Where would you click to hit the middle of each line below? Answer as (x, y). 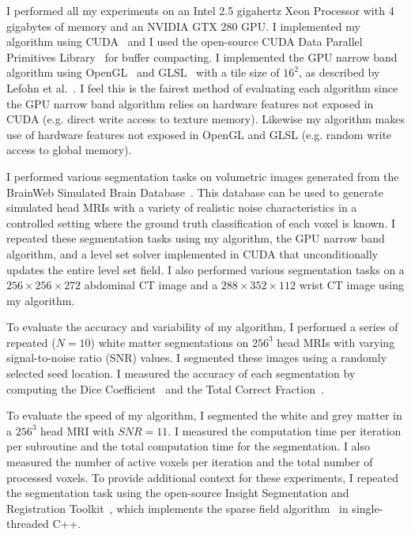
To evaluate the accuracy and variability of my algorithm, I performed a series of (202, 327)
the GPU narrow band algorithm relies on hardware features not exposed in (190, 103)
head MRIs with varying (336, 342)
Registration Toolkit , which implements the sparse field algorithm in (177, 508)
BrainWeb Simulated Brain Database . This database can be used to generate (195, 192)
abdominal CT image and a (151, 285)
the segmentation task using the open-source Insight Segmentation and (178, 493)
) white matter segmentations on (170, 342)
